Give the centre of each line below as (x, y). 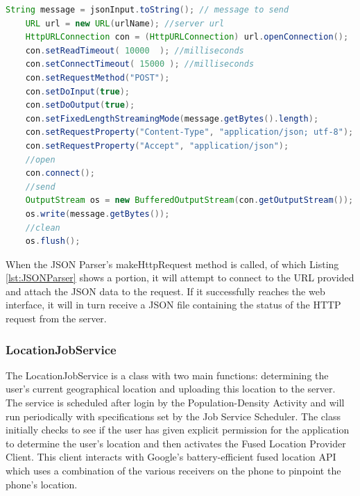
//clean (43, 228)
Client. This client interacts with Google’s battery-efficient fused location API (171, 457)
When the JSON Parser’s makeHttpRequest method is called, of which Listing (172, 264)
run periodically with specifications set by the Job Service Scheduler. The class (173, 416)
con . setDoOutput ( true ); (80, 105)
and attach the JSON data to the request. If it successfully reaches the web (165, 291)
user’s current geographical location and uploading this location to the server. (171, 389)
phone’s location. (42, 484)
